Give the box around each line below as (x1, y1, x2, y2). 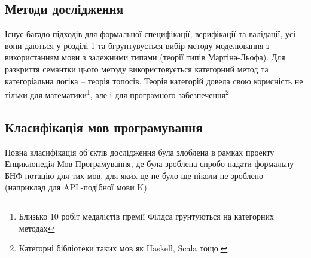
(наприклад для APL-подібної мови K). (5, 181, 150, 193)
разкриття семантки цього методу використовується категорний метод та (5, 62, 269, 75)
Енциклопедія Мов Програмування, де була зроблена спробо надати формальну (5, 157, 294, 170)
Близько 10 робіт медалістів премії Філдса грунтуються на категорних (19, 210, 274, 222)
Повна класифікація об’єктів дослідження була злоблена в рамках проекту (5, 145, 275, 158)
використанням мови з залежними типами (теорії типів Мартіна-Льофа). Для (5, 51, 285, 63)
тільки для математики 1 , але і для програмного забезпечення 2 (5, 87, 229, 101)
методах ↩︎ (19, 221, 55, 234)
